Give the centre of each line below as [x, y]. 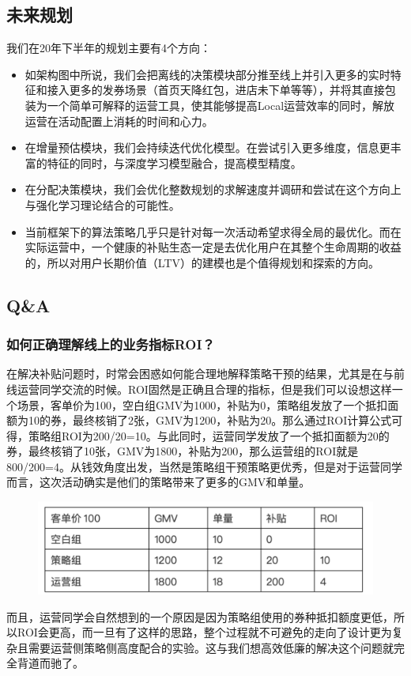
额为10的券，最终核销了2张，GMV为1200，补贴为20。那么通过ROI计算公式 [199, 420]
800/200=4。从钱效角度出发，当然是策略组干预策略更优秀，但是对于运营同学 [204, 466]
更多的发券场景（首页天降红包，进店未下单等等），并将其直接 [227, 90]
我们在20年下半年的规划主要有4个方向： [109, 48]
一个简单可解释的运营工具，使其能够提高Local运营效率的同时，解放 [221, 105]
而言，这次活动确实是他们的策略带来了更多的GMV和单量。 [158, 482]
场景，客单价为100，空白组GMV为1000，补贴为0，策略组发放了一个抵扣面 [208, 404]
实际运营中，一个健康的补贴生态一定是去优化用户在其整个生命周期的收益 [213, 247]
